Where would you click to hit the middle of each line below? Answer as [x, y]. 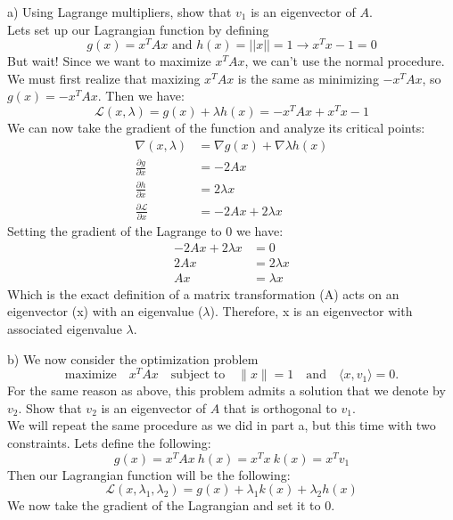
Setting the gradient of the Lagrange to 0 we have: [145, 231]
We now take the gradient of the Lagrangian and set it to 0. [171, 505]
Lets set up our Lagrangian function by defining [138, 29]
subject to [198, 375]
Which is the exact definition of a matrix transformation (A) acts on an [203, 293]
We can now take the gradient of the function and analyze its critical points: [216, 128]
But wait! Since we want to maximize [109, 61]
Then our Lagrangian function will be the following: [149, 474]
